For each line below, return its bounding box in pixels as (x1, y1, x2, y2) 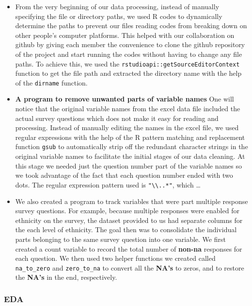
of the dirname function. (15, 77, 88, 87)
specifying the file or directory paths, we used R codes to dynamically (15, 11, 222, 21)
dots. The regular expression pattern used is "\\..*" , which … (15, 179, 201, 189)
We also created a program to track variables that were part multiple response (15, 196, 248, 206)
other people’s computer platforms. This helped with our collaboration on (15, 30, 235, 40)
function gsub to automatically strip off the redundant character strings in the (15, 141, 248, 152)
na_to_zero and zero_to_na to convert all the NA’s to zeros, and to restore (15, 262, 244, 272)
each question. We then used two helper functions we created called (15, 253, 216, 263)
